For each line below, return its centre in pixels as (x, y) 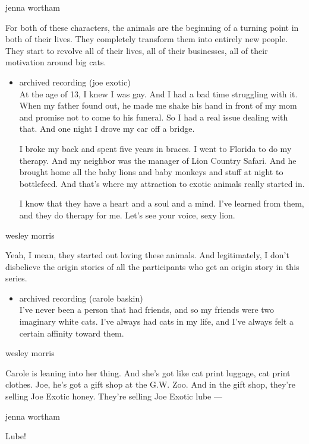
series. (16, 278)
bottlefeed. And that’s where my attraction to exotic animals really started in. (162, 183)
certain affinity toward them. (72, 333)
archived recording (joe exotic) (75, 82)
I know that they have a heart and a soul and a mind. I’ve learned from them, (162, 203)
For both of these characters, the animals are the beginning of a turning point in (152, 27)
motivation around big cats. (56, 62)
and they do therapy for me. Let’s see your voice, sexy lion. (127, 215)
